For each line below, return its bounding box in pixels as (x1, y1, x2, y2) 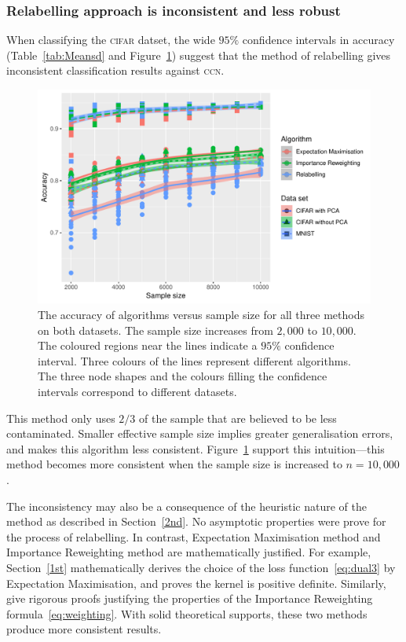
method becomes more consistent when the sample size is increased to (6, 456, 342, 472)
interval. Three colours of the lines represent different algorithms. (38, 352, 351, 369)
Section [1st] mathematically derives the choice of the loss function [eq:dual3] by (6, 559, 396, 575)
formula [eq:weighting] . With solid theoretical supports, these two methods (6, 605, 368, 622)
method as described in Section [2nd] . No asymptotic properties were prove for (6, 513, 386, 530)
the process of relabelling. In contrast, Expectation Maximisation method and (6, 528, 381, 545)
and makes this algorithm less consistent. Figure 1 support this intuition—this (6, 440, 385, 457)
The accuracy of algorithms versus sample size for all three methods (38, 306, 364, 323)
